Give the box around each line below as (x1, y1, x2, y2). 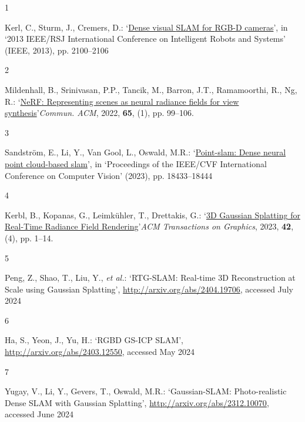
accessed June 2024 (5, 408, 73, 420)
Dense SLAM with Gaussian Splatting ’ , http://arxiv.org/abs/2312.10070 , (5, 396, 269, 408)
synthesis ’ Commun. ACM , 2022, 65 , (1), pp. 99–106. (5, 107, 194, 119)
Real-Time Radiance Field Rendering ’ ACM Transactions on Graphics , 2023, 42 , (5, 220, 294, 232)
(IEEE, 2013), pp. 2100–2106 (5, 44, 109, 56)
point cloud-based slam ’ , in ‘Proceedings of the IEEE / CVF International (5, 157, 267, 170)
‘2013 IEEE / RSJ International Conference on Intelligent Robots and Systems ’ (5, 32, 286, 45)
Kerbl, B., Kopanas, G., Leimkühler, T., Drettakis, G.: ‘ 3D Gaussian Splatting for (5, 208, 300, 221)
